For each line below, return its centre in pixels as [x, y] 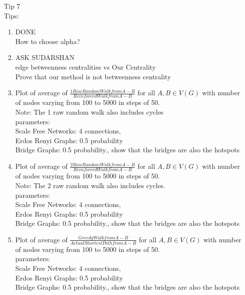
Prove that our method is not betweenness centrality [93, 76]
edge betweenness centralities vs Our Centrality [86, 66]
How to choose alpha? [48, 41]
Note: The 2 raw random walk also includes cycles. [90, 185]
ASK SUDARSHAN [45, 57]
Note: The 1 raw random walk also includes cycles [89, 112]
